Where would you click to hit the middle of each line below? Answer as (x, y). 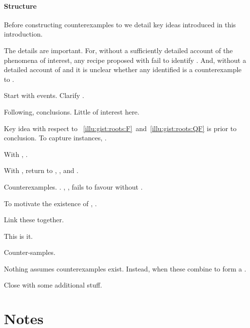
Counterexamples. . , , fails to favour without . (73, 186)
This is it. (19, 236)
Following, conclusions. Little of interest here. (72, 111)
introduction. (23, 34)
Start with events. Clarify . (44, 95)
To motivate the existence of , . (50, 203)
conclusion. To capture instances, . (55, 138)
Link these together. (34, 220)
